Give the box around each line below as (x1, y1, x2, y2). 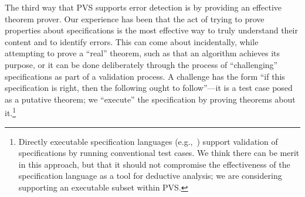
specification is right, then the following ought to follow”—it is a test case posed (5, 81, 293, 94)
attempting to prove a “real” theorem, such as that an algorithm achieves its (5, 47, 280, 59)
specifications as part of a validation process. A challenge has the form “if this (5, 70, 285, 82)
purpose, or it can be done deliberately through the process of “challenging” (5, 58, 278, 70)
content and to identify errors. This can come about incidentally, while (5, 35, 259, 47)
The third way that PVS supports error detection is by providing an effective (5, 1, 282, 13)
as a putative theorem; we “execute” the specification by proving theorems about (5, 93, 296, 105)
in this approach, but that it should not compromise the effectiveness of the (18, 158, 290, 170)
